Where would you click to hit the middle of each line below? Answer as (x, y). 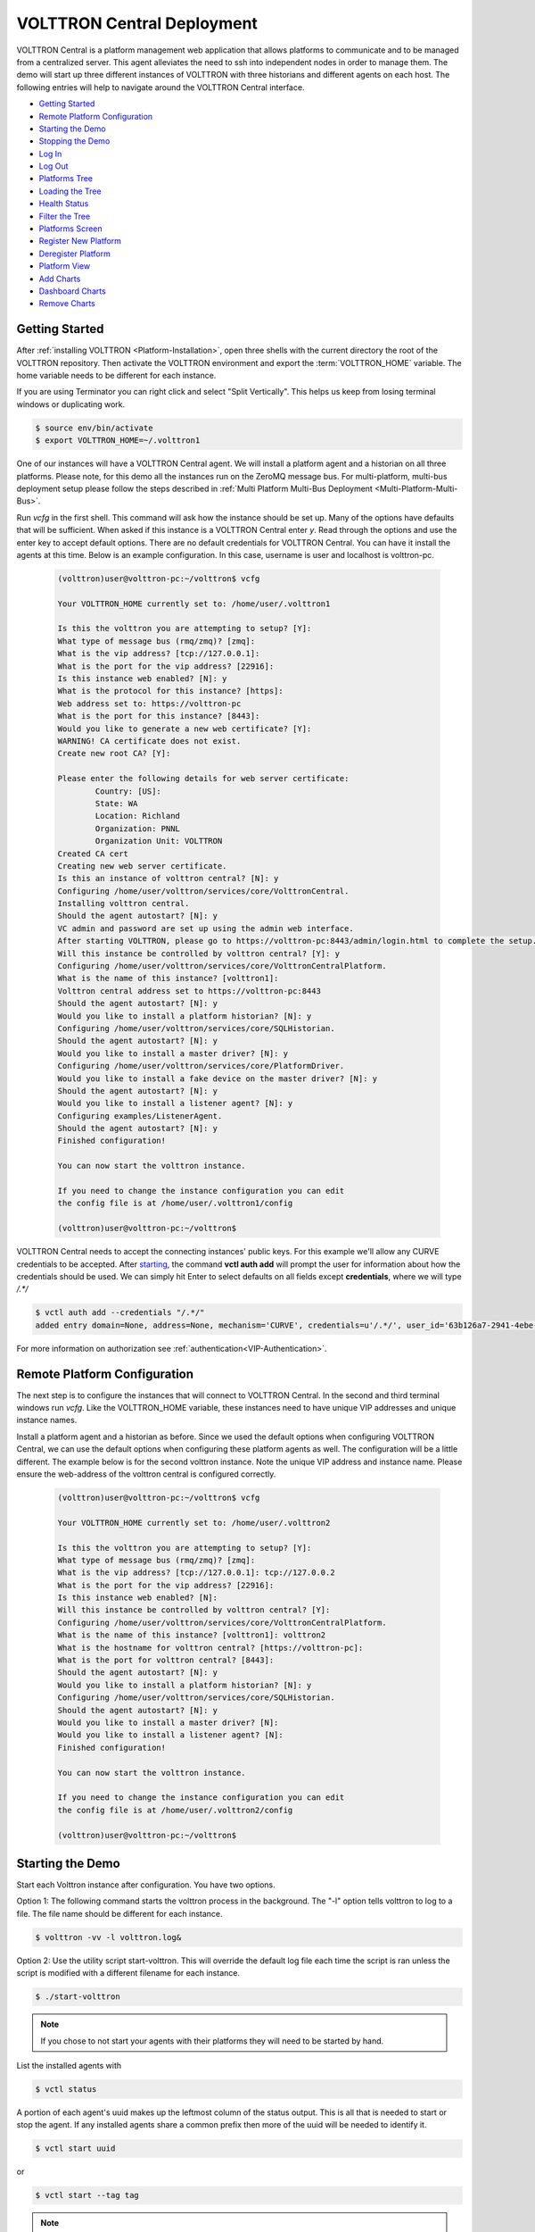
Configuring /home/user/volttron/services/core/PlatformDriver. (201, 1066)
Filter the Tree (65, 216)
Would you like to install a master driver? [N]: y (173, 1053)
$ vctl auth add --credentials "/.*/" (120, 1313)
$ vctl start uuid (75, 2149)
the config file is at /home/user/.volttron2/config (175, 1810)
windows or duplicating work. (70, 404)
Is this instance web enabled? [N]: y (142, 679)
